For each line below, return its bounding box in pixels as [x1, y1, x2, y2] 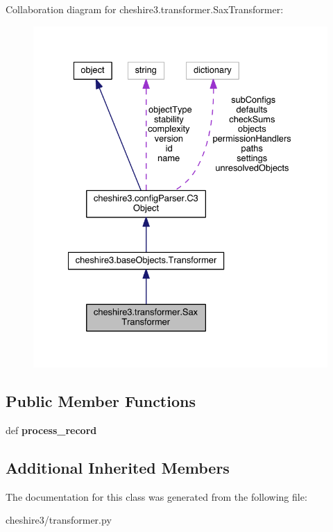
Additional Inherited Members [6, 456, 230, 478]
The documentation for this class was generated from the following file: [6, 489, 307, 504]
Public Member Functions [6, 390, 196, 412]
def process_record [6, 422, 97, 437]
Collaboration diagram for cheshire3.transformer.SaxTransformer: [6, 2, 284, 16]
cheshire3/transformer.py [6, 513, 112, 527]
